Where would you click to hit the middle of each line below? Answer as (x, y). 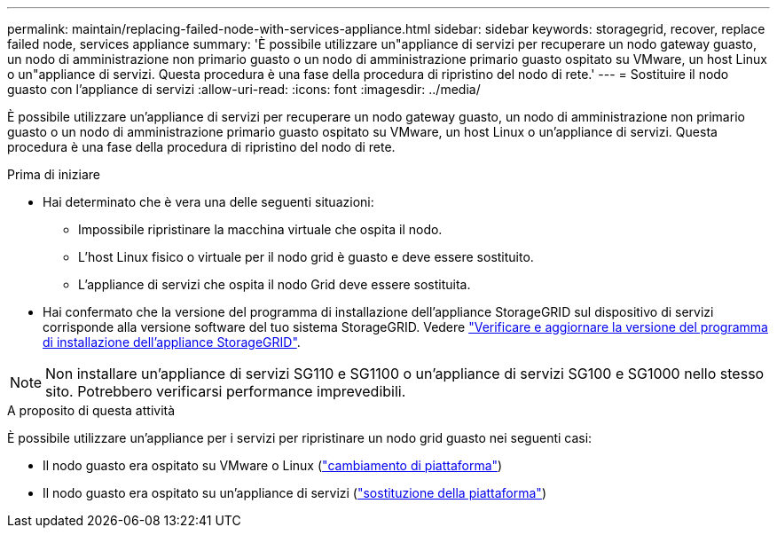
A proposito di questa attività (91, 410)
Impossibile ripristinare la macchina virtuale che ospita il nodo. (260, 229)
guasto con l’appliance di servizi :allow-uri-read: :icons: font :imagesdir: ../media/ (244, 89)
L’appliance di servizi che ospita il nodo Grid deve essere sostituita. (275, 284)
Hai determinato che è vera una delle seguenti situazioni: (208, 202)
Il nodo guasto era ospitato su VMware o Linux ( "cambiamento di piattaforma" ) (273, 465)
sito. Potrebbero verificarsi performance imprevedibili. (226, 391)
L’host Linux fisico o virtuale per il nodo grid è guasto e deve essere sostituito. (306, 257)
